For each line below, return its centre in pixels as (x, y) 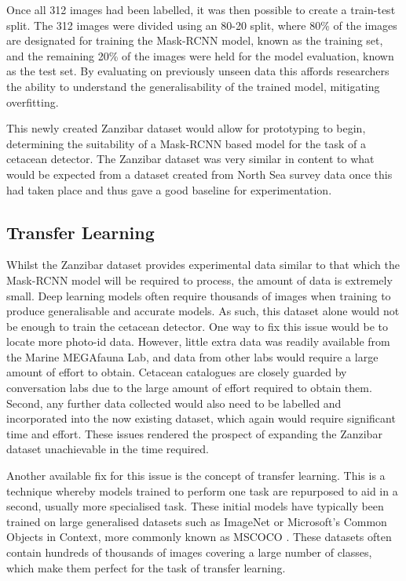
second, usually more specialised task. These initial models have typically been (195, 506)
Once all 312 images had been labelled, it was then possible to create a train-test (201, 9)
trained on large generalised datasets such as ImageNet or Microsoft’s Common (197, 521)
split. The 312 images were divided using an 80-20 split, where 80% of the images (202, 25)
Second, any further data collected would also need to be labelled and (174, 403)
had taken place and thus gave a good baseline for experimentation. (169, 189)
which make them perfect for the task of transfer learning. (146, 567)
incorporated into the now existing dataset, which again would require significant (201, 418)
